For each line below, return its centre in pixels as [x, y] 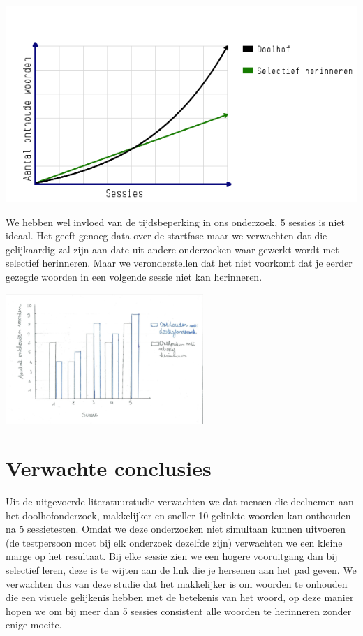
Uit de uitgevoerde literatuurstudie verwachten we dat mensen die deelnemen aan [180, 501]
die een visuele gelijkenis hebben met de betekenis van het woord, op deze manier [180, 597]
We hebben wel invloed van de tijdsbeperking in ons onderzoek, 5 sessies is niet [175, 222]
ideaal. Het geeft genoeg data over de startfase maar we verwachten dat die [166, 236]
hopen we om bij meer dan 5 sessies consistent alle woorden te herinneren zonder [179, 611]
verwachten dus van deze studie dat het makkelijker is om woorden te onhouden [177, 583]
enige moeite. [34, 624]
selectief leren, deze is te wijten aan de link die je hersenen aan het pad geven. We [181, 569]
